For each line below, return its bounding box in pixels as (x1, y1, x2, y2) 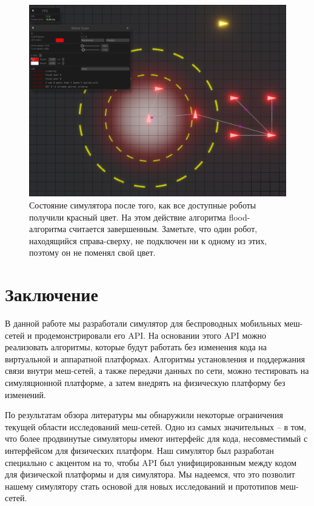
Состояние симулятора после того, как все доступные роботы (29, 198, 256, 211)
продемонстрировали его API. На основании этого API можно (35, 328, 267, 341)
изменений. (5, 388, 46, 401)
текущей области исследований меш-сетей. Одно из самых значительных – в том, (5, 420, 307, 433)
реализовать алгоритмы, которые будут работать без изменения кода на (5, 341, 267, 353)
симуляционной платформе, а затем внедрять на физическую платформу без (5, 376, 286, 388)
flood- (229, 210, 250, 223)
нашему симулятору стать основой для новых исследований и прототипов (5, 479, 278, 492)
